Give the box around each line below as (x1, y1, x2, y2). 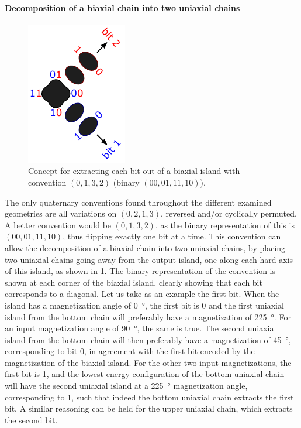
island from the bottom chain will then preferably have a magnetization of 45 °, (5, 333, 291, 345)
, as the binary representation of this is (155, 218, 295, 231)
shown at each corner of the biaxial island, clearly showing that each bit (5, 276, 262, 288)
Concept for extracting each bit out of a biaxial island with (28, 165, 240, 177)
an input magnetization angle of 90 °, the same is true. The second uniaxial (5, 322, 276, 334)
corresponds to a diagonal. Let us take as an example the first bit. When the (5, 287, 279, 300)
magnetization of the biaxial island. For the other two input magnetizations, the (5, 356, 292, 368)
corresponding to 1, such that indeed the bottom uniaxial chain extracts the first (5, 391, 294, 403)
